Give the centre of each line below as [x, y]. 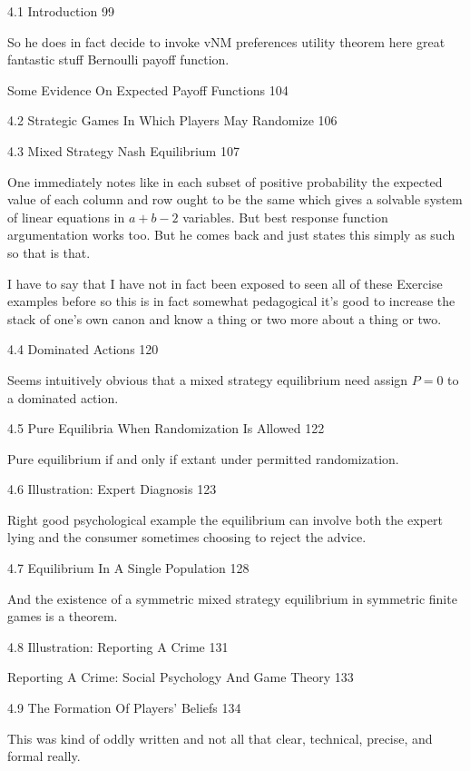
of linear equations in [66, 217]
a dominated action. [63, 397]
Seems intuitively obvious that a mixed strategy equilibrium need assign [208, 379]
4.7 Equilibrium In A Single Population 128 [128, 568]
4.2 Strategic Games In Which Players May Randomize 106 [172, 120]
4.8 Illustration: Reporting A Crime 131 [118, 646]
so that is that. [49, 252]
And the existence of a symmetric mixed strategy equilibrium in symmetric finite [232, 598]
